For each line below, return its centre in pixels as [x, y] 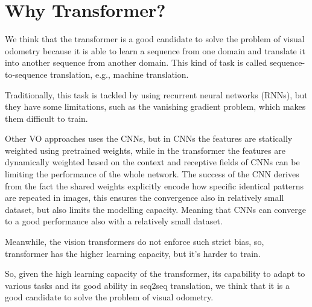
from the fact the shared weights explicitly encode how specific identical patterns [154, 185]
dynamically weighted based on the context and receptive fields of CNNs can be [152, 162]
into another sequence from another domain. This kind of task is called [136, 62]
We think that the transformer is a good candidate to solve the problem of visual [155, 39]
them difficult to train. [46, 118]
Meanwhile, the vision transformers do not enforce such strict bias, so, [135, 242]
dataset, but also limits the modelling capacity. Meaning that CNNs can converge [155, 209]
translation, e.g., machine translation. [119, 74]
